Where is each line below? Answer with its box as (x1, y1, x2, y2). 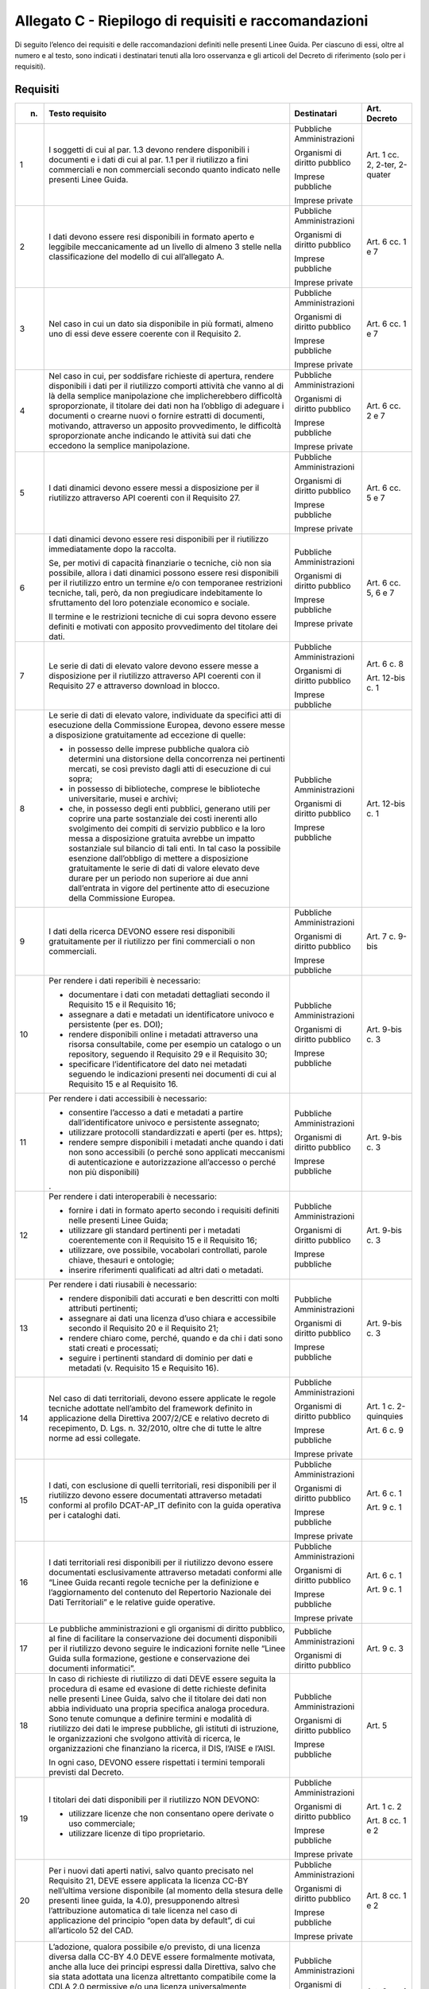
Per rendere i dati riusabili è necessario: (48, 1279, 198, 1290)
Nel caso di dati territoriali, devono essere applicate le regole (48, 1393, 276, 1404)
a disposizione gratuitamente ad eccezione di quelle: (48, 730, 246, 741)
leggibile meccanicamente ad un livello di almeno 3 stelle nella (48, 241, 282, 252)
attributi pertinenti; (68, 1303, 138, 1314)
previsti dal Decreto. (48, 1767, 125, 1778)
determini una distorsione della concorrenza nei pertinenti (68, 753, 285, 765)
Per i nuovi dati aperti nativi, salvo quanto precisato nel (48, 1866, 254, 1877)
